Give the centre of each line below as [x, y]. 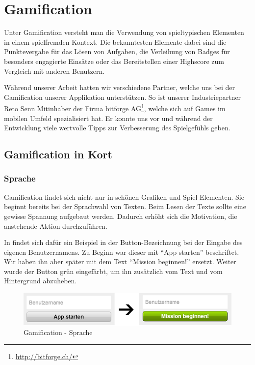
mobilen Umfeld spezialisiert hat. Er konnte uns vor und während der [108, 118]
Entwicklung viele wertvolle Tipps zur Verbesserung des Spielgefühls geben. [117, 128]
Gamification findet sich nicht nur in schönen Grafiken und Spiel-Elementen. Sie [124, 197]
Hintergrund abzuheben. [40, 281]
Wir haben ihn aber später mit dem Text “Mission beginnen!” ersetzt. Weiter [120, 261]
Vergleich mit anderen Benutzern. [54, 71]
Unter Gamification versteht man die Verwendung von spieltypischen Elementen [124, 32]
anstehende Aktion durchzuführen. [56, 226]
